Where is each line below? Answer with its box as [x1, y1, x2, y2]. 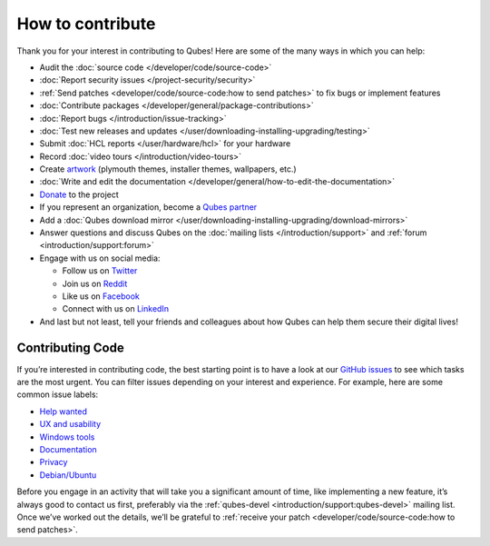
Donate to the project [39, 189, 120, 200]
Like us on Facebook [62, 291, 140, 302]
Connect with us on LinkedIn [62, 303, 170, 314]
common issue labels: [16, 389, 99, 400]
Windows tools [39, 432, 95, 442]
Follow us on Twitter [62, 265, 138, 276]
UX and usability [39, 419, 102, 430]
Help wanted [39, 405, 88, 417]
